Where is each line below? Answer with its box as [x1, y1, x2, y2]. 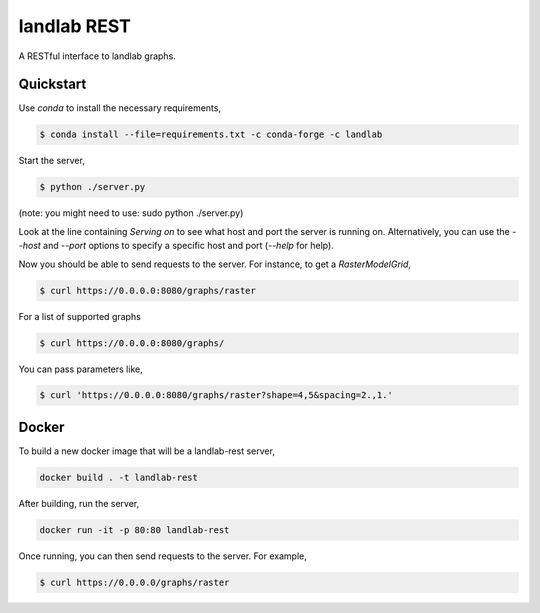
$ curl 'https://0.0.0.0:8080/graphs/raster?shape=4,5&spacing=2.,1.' [39, 390, 394, 401]
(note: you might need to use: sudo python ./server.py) [18, 207, 244, 219]
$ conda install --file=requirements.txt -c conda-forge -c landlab [39, 129, 383, 140]
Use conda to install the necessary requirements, [18, 102, 222, 114]
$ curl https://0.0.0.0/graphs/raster [39, 576, 230, 588]
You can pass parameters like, [18, 363, 144, 375]
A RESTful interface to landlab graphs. [18, 50, 177, 62]
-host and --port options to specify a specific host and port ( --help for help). [18, 240, 334, 252]
